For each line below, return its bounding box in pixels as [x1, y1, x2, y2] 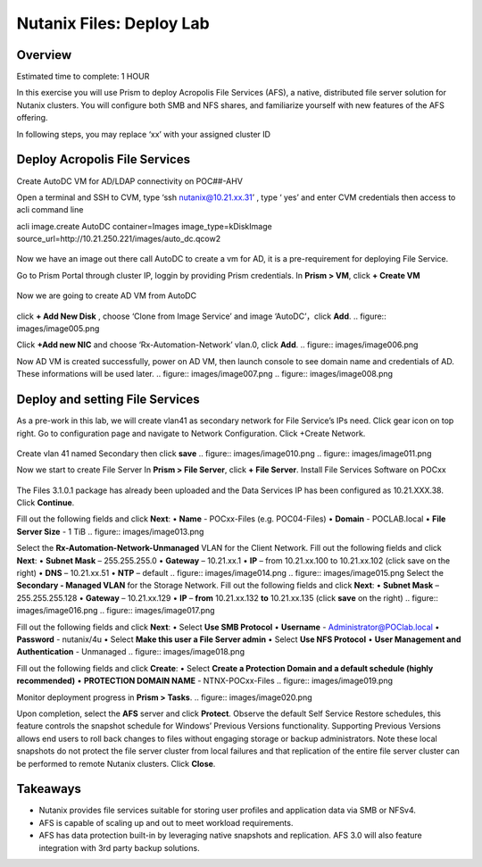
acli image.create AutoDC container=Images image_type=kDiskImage [16, 221, 272, 231]
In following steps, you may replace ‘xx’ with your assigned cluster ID [16, 129, 271, 139]
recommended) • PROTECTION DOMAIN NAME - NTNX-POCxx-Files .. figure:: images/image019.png [16, 675, 393, 687]
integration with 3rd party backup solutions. [38, 842, 200, 853]
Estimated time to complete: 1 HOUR [16, 71, 150, 82]
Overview [16, 47, 72, 63]
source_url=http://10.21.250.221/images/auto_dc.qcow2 [16, 233, 221, 245]
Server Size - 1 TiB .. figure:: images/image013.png [16, 526, 204, 537]
